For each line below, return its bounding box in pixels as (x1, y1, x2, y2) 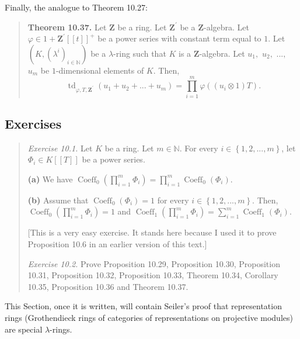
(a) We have (27, 172, 73, 185)
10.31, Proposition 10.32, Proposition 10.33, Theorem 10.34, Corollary (27, 269, 278, 281)
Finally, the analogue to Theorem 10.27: (5, 1, 148, 13)
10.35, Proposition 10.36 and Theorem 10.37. (27, 280, 189, 292)
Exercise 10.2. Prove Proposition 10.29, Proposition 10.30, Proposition (27, 257, 280, 269)
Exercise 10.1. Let (27, 141, 93, 154)
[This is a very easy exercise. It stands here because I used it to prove (27, 226, 277, 238)
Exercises (5, 114, 62, 132)
